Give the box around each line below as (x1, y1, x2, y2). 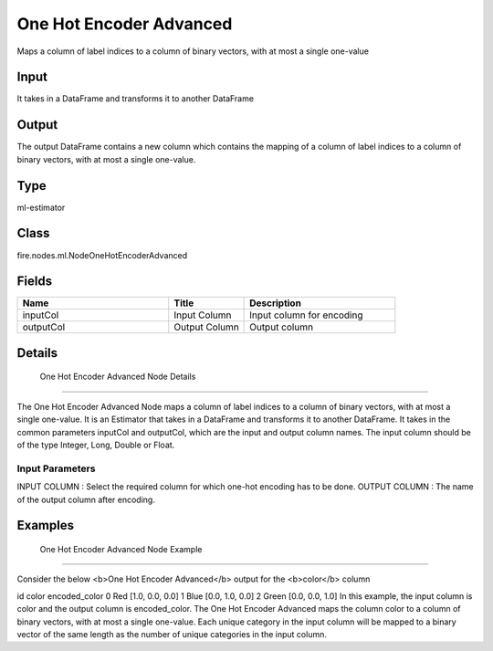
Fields (16, 274, 53, 289)
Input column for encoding (249, 309, 363, 321)
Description (249, 297, 301, 310)
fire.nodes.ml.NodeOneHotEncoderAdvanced (16, 249, 188, 260)
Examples (16, 518, 75, 533)
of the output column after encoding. (16, 494, 155, 505)
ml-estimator (16, 202, 66, 213)
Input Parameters (16, 462, 96, 475)
